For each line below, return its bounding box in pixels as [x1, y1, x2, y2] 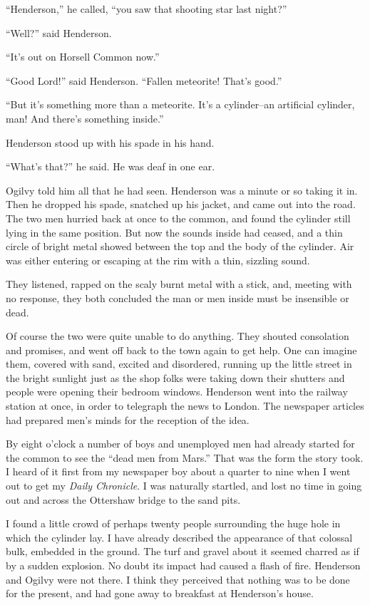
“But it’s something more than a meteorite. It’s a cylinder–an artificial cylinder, [6, 97, 355, 112]
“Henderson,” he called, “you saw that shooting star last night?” [6, 1, 287, 16]
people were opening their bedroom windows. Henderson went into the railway [6, 384, 348, 399]
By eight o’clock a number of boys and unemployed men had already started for [6, 436, 355, 451]
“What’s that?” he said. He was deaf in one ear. [6, 159, 215, 174]
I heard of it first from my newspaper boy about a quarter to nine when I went [6, 464, 351, 479]
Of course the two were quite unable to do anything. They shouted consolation [6, 329, 349, 343]
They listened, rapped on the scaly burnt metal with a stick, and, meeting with [6, 276, 352, 291]
